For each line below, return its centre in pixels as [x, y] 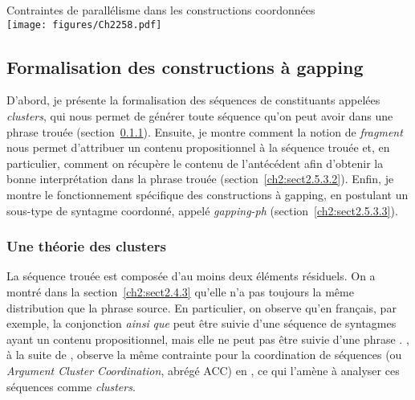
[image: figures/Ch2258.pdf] [84, 24]
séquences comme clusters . [71, 386]
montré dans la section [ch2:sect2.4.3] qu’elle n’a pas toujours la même [180, 292]
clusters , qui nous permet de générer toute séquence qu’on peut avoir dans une [200, 116]
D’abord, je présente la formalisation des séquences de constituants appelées [193, 100]
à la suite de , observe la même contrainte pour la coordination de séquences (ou [204, 355]
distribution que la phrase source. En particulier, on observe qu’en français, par [201, 307]
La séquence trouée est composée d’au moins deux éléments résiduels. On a [191, 276]
